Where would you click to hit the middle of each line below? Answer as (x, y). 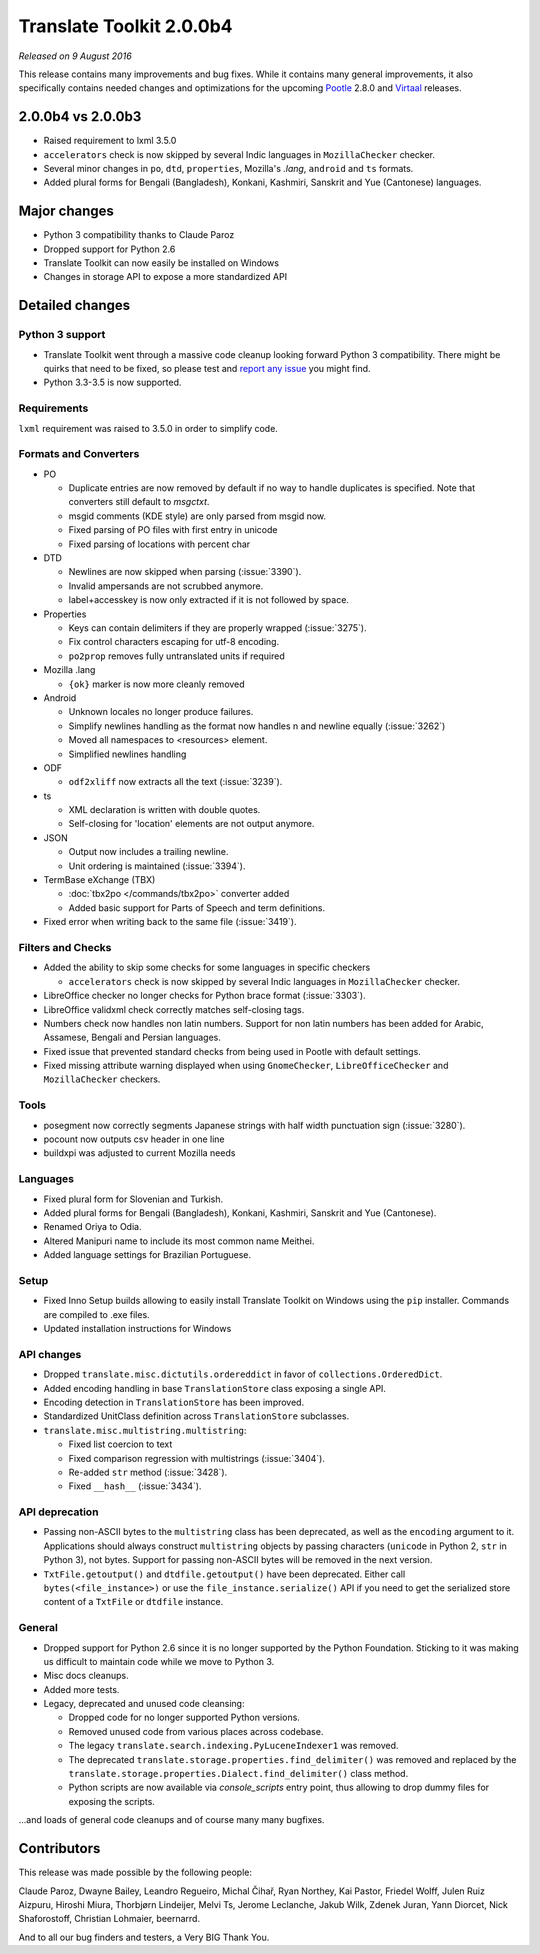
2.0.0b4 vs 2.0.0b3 (80, 116)
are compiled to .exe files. (96, 1314)
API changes (50, 1354)
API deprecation (58, 1512)
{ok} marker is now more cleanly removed (156, 684)
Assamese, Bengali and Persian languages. (132, 1037)
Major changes (66, 211)
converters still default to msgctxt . (139, 502)
